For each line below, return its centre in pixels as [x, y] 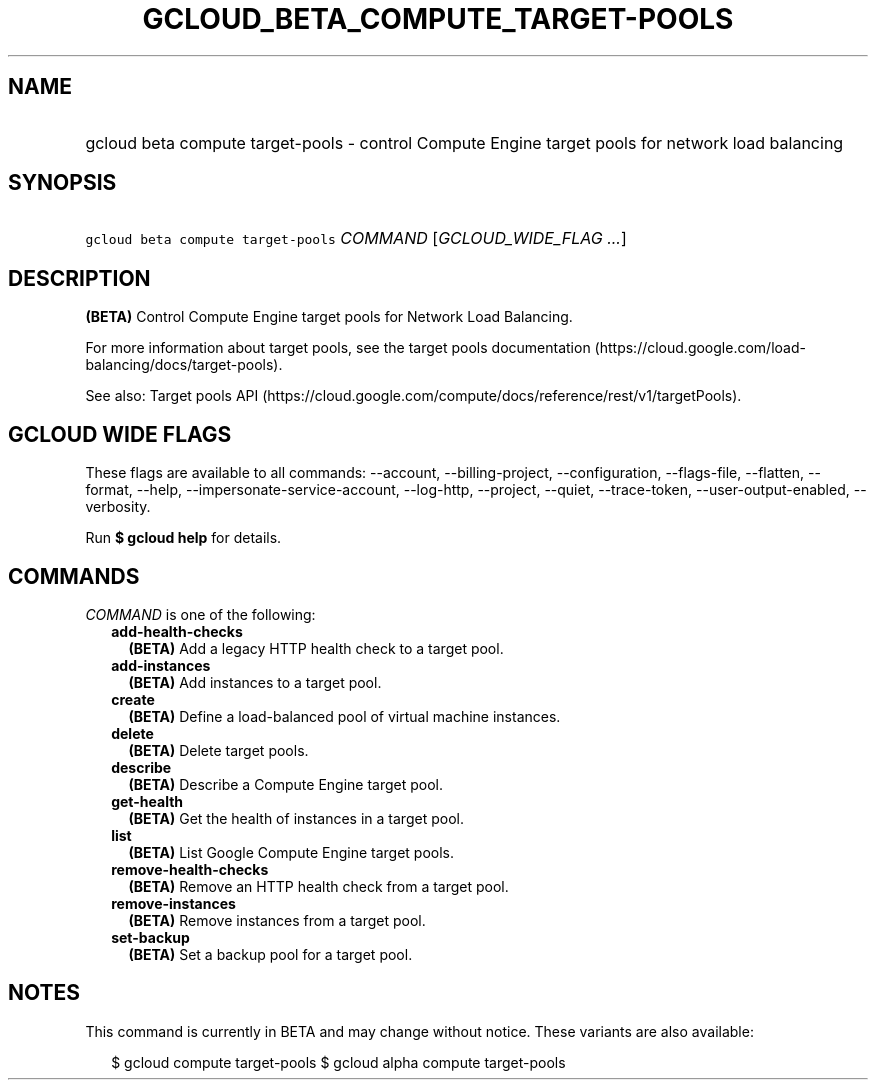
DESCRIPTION [79, 278]
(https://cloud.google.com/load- [700, 348]
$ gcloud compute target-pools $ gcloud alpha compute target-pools [338, 1062]
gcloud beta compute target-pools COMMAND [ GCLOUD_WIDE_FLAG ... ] [356, 238]
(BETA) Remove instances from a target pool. [277, 920]
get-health [147, 801]
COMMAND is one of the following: [200, 614]
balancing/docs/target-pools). [184, 365]
